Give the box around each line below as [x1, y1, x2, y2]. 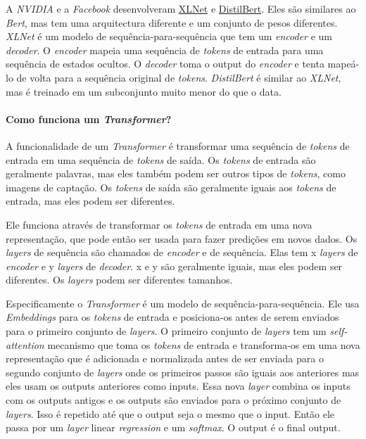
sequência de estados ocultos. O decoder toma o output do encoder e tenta [6, 56, 324, 71]
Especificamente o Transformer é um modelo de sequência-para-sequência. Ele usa [6, 295, 360, 310]
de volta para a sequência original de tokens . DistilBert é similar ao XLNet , [16, 70, 341, 84]
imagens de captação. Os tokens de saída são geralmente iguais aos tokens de [6, 179, 336, 194]
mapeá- [327, 56, 360, 71]
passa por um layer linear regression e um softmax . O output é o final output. [6, 420, 341, 435]
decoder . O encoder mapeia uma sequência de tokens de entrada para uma [6, 42, 324, 57]
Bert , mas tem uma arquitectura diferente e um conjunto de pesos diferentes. [6, 15, 338, 30]
